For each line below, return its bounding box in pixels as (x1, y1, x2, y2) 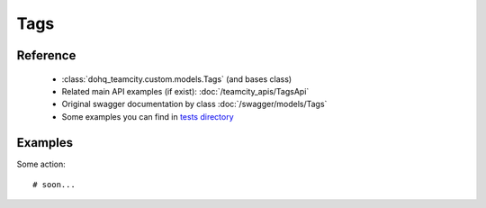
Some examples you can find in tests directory (61, 111, 234, 122)
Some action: (16, 158, 67, 169)
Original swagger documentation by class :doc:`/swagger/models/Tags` (61, 99, 328, 110)
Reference (16, 48, 76, 63)
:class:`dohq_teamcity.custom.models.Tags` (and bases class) (61, 73, 292, 85)
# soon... (32, 180, 76, 190)
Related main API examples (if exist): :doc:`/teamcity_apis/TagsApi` (61, 86, 310, 96)
